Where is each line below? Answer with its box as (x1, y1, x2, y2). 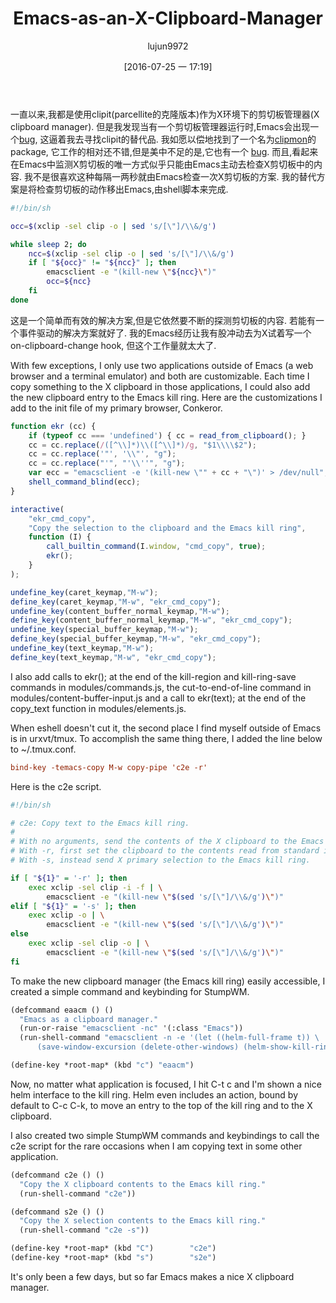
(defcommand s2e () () (10, 1207, 105, 1217)
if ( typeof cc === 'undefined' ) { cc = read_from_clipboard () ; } (28, 430, 307, 441)
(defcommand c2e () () (10, 1170, 105, 1180)
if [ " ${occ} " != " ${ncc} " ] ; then (28, 258, 177, 268)
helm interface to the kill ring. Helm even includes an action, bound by (10, 1088, 298, 1101)
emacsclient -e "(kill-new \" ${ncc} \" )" (46, 267, 217, 277)
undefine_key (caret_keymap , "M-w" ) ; (10, 587, 159, 597)
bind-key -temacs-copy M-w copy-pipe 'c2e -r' (10, 762, 208, 772)
